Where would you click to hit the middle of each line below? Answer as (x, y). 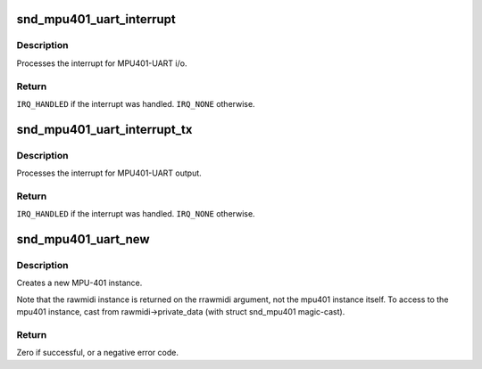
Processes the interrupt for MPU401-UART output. (109, 173)
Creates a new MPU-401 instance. (79, 283)
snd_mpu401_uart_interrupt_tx (104, 129)
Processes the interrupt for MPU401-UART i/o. (102, 63)
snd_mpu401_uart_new (83, 239)
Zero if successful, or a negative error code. (97, 353)
